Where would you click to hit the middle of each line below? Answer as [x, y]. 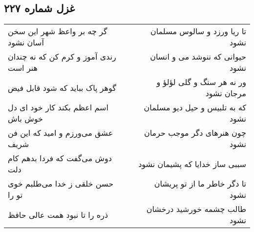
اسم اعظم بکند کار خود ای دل [58, 107]
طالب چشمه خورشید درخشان [196, 209]
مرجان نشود [226, 93]
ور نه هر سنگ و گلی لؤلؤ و [201, 82]
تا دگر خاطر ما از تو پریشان [200, 184]
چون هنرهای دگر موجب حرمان [195, 133]
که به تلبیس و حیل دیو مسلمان [195, 107]
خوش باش [25, 119]
